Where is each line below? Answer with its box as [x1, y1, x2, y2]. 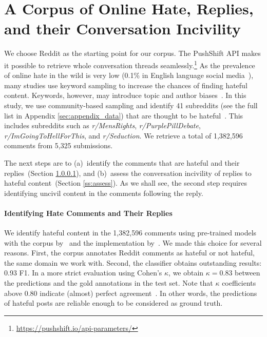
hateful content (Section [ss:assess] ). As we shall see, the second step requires [4, 177, 247, 188]
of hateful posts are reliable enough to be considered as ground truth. [4, 298, 223, 308]
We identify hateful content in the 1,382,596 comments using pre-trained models [4, 227, 257, 238]
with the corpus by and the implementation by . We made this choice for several [4, 237, 262, 248]
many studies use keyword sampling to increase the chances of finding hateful [4, 80, 247, 90]
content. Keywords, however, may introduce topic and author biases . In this [4, 90, 246, 101]
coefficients [222, 277, 256, 288]
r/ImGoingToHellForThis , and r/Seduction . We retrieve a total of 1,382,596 [4, 130, 243, 141]
